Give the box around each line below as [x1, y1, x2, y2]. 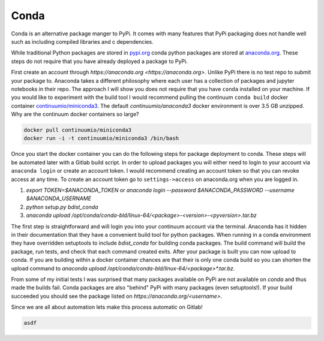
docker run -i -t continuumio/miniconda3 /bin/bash [23, 135, 179, 142]
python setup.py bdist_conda [26, 203, 98, 210]
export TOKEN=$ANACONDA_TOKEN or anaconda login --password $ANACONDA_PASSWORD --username [26, 186, 295, 194]
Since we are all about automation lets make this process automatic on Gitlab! [11, 303, 203, 311]
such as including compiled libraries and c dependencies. [11, 38, 154, 45]
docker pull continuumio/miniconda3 [23, 126, 132, 134]
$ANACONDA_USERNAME [26, 195, 92, 202]
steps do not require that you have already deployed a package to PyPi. [11, 58, 188, 65]
